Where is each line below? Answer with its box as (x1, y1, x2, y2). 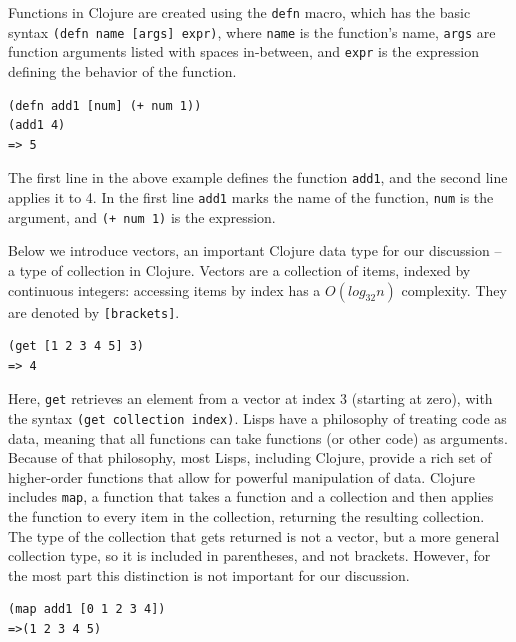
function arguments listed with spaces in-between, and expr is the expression (8, 41, 480, 62)
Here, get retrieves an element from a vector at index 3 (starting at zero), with (8, 388, 493, 409)
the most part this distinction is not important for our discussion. (8, 564, 410, 585)
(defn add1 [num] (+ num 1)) (8, 98, 202, 113)
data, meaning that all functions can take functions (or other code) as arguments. (8, 427, 508, 448)
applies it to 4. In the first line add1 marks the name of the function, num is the (8, 187, 494, 207)
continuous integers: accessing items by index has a (8, 279, 321, 300)
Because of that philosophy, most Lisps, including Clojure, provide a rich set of (8, 447, 492, 468)
